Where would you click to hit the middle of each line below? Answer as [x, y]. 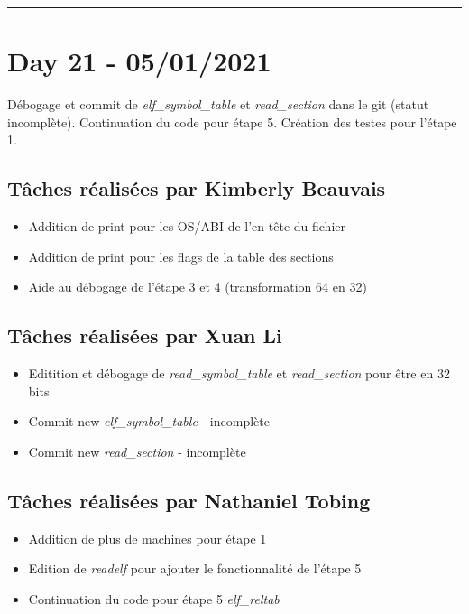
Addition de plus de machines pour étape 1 [147, 538]
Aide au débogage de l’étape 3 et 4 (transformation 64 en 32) [198, 287]
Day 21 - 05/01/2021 [139, 61]
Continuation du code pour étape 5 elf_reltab [154, 598]
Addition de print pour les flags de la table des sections [181, 256]
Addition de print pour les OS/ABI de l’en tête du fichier [187, 226]
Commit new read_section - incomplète [137, 451]
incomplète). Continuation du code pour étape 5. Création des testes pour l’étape [232, 121]
